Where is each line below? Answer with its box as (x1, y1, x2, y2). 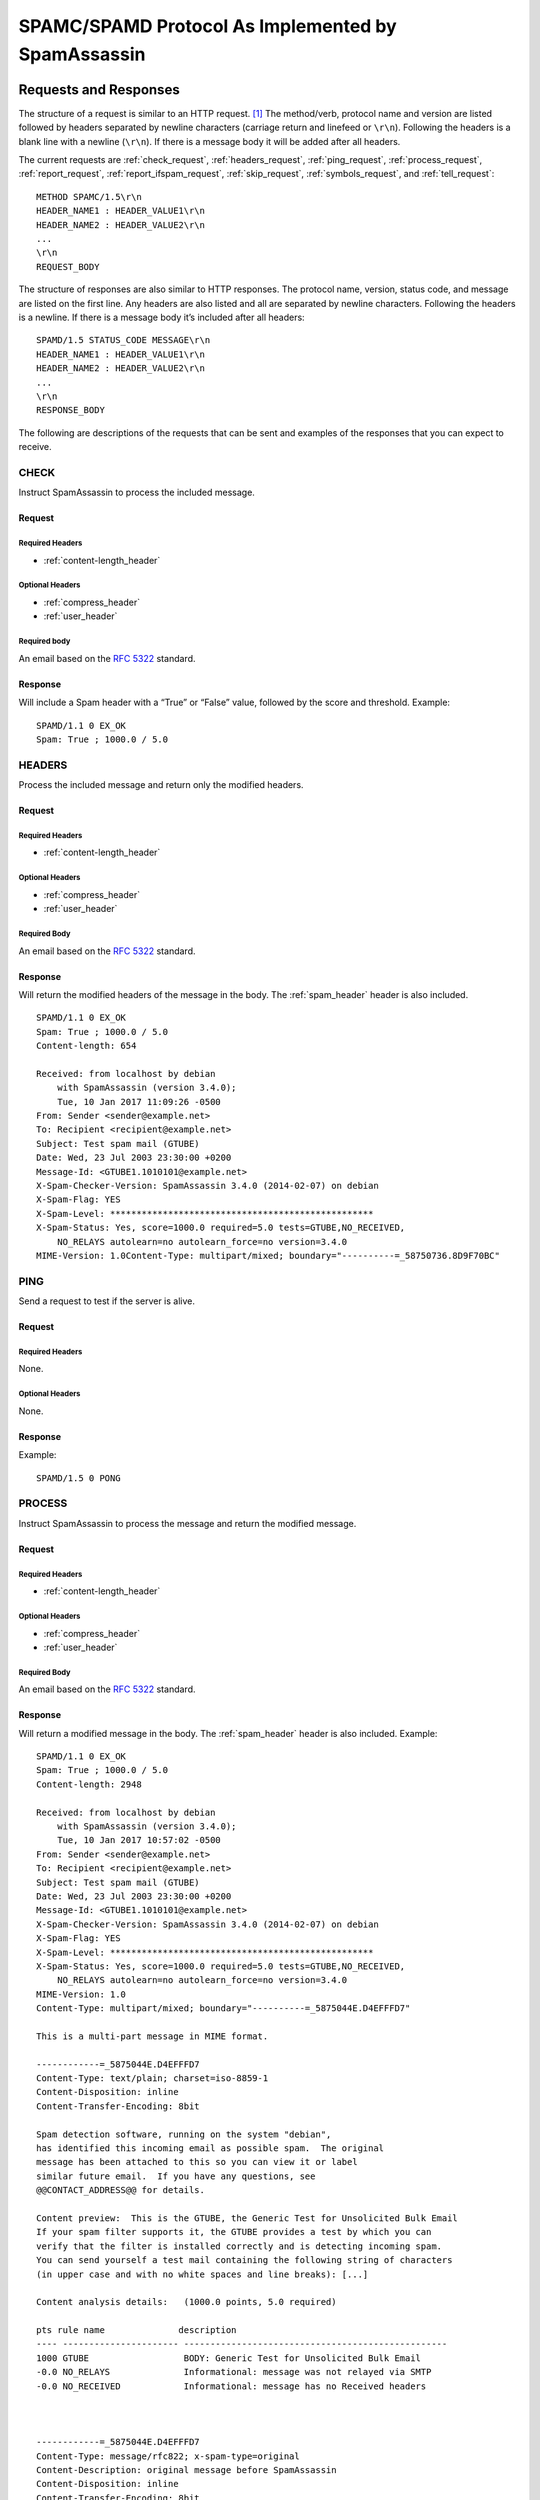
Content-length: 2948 (36, 1778, 142, 1790)
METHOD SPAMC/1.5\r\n (36, 191, 142, 202)
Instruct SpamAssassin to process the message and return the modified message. (18, 1517, 357, 1529)
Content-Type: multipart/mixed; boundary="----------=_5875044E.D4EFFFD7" (36, 2003, 411, 2014)
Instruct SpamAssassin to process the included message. (18, 486, 255, 499)
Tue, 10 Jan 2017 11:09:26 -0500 (56, 1096, 222, 1107)
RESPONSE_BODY (36, 405, 105, 416)
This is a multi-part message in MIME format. (36, 2030, 269, 2042)
